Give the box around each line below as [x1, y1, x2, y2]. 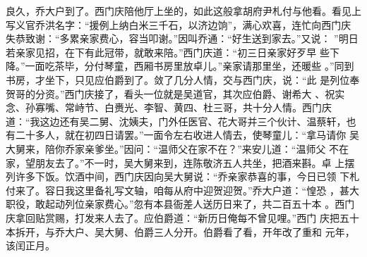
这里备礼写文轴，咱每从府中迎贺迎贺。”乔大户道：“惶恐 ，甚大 [74, 182, 359, 197]
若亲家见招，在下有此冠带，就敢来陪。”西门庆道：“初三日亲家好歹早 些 [6, 44, 330, 59]
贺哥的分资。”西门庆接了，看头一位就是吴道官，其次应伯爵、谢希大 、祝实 [6, 86, 345, 101]
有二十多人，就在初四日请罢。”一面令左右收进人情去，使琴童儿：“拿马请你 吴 [6, 127, 359, 142]
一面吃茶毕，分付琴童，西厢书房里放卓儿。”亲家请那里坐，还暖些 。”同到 [25, 58, 354, 73]
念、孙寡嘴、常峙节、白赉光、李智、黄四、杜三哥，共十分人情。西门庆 [6, 100, 332, 115]
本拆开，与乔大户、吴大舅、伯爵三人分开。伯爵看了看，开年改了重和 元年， [6, 224, 355, 239]
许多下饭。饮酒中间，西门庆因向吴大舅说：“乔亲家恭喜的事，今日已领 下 [15, 169, 350, 184]
